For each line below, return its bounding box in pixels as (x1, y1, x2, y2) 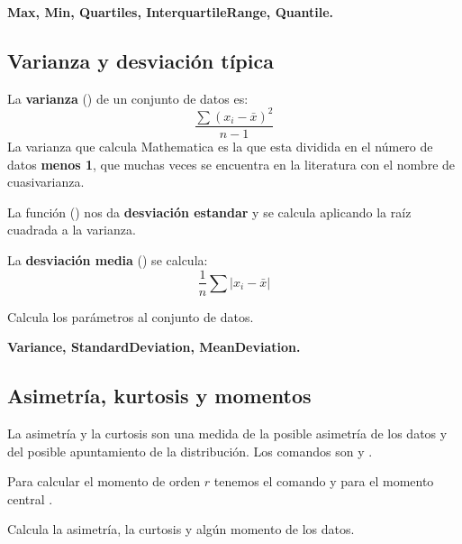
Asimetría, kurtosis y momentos (7, 382, 312, 410)
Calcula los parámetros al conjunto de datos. (7, 307, 254, 326)
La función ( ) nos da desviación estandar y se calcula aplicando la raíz (7, 202, 412, 221)
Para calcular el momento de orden (7, 472, 201, 491)
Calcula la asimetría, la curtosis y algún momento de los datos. (7, 520, 355, 539)
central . (7, 489, 53, 508)
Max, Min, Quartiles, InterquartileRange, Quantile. (7, 3, 334, 21)
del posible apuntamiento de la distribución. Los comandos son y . (7, 441, 373, 460)
